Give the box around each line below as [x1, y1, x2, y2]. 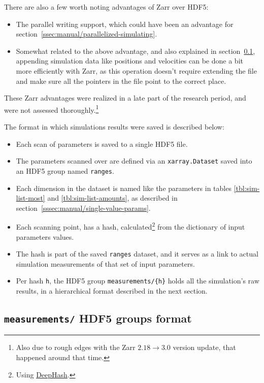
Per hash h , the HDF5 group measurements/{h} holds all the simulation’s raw [16, 275, 259, 286]
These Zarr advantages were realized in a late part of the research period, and [4, 92, 246, 103]
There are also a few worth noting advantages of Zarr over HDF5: [4, 2, 209, 12]
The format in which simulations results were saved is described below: [4, 121, 224, 132]
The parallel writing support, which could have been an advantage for [16, 18, 234, 29]
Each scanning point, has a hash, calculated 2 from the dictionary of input [16, 220, 245, 232]
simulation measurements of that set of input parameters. [16, 258, 195, 269]
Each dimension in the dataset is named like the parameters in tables [16, 182, 232, 193]
